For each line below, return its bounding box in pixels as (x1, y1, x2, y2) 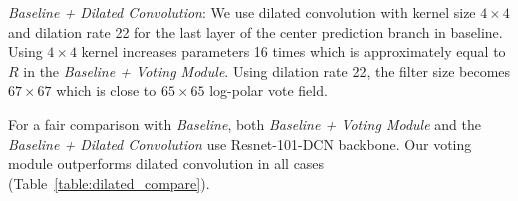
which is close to (56, 80, 157, 101)
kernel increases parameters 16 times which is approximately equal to (81, 41, 506, 62)
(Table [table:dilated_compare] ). (8, 172, 210, 193)
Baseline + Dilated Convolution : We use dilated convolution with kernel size (8, 2, 476, 22)
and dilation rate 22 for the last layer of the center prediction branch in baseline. (8, 21, 503, 42)
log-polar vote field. (209, 80, 328, 101)
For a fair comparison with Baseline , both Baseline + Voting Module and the (8, 113, 481, 134)
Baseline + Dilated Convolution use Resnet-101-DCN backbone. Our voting (8, 133, 472, 154)
